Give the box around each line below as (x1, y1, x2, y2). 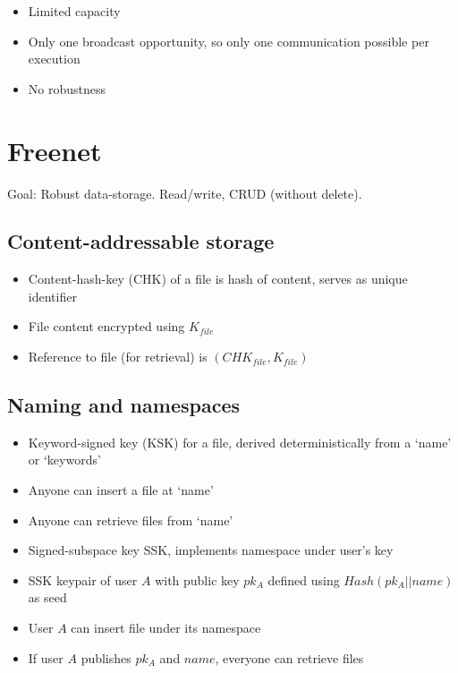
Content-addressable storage (7, 227, 275, 255)
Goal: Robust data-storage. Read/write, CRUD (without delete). (7, 183, 362, 202)
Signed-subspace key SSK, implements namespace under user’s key (28, 541, 394, 559)
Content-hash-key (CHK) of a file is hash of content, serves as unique (28, 269, 408, 288)
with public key (155, 570, 240, 589)
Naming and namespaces (7, 391, 240, 419)
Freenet (7, 132, 102, 168)
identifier (28, 286, 77, 305)
